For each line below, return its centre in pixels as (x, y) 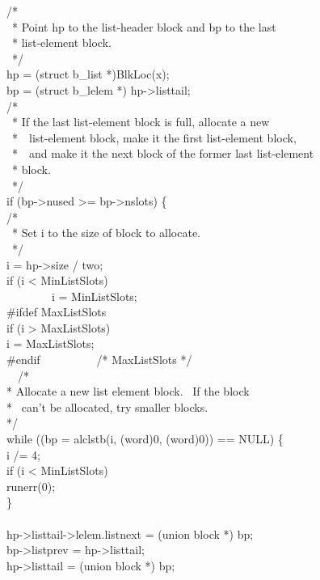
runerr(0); (31, 486)
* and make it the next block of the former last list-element (163, 153)
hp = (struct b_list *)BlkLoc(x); (88, 74)
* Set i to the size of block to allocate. (106, 233)
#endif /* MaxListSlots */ (99, 360)
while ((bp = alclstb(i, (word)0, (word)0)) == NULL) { (145, 439)
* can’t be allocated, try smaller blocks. (107, 406)
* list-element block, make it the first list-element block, (154, 137)
